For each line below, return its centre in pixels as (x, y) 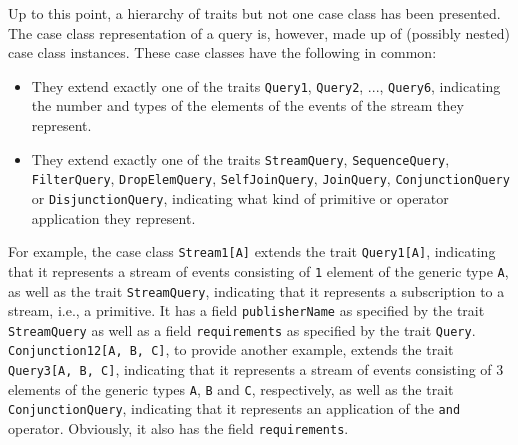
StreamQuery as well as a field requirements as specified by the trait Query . (242, 329)
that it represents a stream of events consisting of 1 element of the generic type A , (258, 270)
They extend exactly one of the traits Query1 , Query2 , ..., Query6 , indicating (266, 85)
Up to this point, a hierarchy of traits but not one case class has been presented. (254, 13)
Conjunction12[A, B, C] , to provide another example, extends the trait (231, 349)
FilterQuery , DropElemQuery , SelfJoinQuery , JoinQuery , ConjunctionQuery (270, 178)
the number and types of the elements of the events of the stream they (247, 105)
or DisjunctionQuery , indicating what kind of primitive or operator (240, 197)
